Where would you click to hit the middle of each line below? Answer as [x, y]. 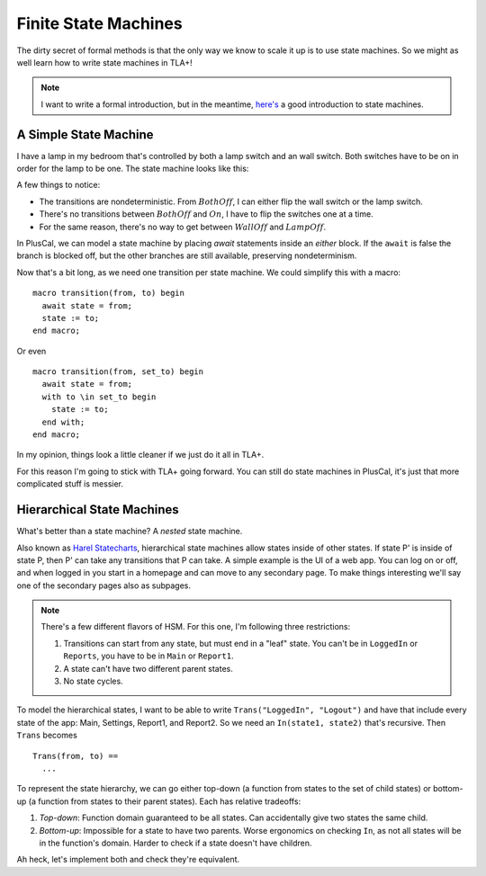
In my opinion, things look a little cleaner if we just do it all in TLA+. [140, 455]
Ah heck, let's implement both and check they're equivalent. [128, 860]
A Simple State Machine [85, 134]
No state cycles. [93, 681]
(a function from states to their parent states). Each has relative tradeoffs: [165, 801]
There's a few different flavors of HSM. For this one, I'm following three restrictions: [196, 627]
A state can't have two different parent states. [148, 668]
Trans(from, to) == [76, 756]
